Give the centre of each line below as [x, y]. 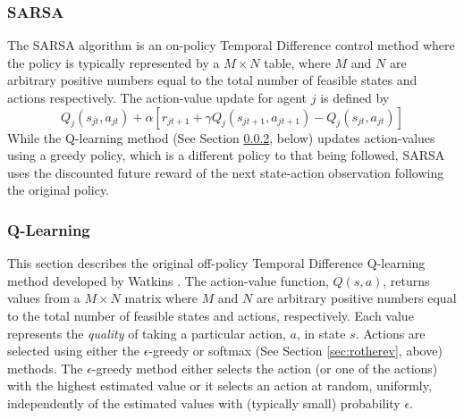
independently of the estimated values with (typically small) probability [204, 402]
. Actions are [390, 333]
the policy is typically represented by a [114, 62]
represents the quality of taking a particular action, [147, 333]
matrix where [161, 298]
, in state [321, 333]
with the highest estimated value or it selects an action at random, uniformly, [219, 385]
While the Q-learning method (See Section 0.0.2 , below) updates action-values [221, 137]
